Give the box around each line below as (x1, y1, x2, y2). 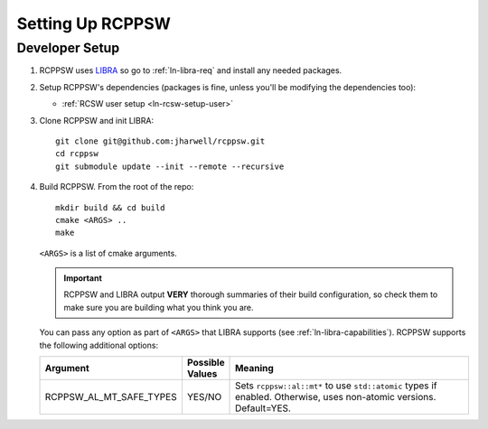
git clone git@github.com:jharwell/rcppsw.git (55, 135, 266, 146)
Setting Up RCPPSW (16, 14, 172, 33)
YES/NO (186, 391, 222, 404)
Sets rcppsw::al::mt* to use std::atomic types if (235, 379, 437, 392)
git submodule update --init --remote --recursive (55, 161, 285, 172)
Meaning (235, 362, 275, 375)
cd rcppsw (55, 149, 99, 159)
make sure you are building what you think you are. (63, 302, 254, 312)
